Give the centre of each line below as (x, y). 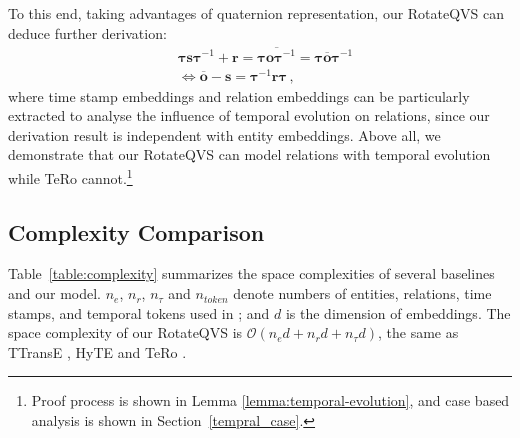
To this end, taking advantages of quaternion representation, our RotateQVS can (256, 13)
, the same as (418, 332)
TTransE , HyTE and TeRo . (97, 351)
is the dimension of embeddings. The (398, 312)
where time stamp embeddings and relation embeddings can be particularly (239, 95)
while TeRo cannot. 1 (70, 176)
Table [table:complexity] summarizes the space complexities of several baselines (251, 273)
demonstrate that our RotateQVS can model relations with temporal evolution (249, 154)
